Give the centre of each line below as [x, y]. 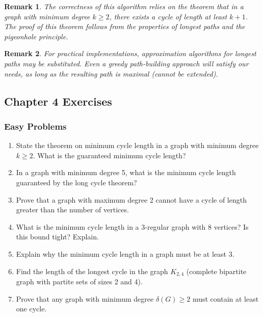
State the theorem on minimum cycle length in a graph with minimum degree [137, 145]
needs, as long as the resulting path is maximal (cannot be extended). [111, 73]
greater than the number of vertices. [72, 210]
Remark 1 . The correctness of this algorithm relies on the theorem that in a [124, 6]
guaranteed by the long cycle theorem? [76, 182]
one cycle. [31, 309]
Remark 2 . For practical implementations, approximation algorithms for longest [130, 53]
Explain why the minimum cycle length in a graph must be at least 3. [125, 253]
